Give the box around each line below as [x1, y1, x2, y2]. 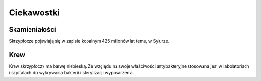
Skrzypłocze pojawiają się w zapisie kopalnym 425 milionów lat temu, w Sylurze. [9, 38, 170, 44]
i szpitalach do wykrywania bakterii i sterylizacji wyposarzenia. [9, 70, 134, 76]
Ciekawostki [9, 7, 60, 18]
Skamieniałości [9, 25, 56, 34]
